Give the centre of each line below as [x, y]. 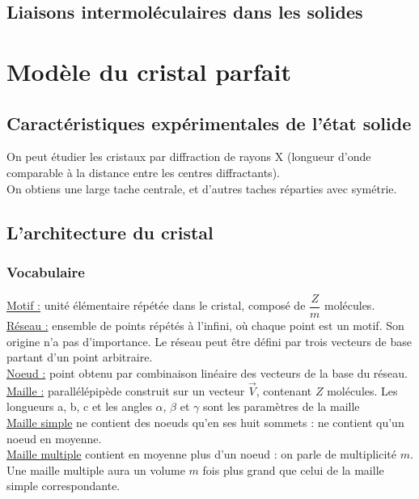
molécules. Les [362, 390]
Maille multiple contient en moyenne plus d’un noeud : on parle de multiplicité [201, 454]
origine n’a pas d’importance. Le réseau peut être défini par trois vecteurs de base [209, 341]
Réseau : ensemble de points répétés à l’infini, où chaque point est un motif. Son [205, 326]
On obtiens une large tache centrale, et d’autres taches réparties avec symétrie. [202, 188]
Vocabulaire [46, 271]
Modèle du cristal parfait [149, 71]
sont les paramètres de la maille [281, 406]
